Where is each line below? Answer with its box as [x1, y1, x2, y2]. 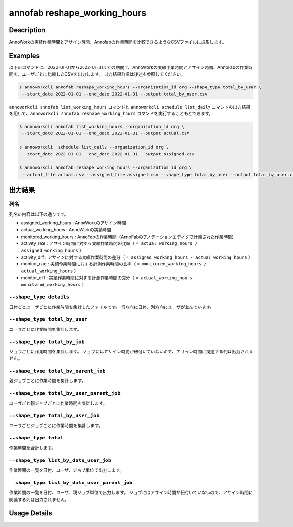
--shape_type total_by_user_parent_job [9, 390, 121, 396]
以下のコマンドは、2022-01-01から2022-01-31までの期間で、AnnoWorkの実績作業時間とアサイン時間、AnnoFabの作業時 [9, 64, 253, 70]
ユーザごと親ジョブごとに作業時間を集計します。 [9, 400, 107, 406]
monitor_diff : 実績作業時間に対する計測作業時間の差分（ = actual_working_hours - [21, 275, 198, 281]
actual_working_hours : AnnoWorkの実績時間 [21, 227, 112, 233]
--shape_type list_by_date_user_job [9, 457, 112, 463]
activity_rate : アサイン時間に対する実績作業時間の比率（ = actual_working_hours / [21, 241, 198, 246]
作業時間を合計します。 [9, 445, 56, 451]
